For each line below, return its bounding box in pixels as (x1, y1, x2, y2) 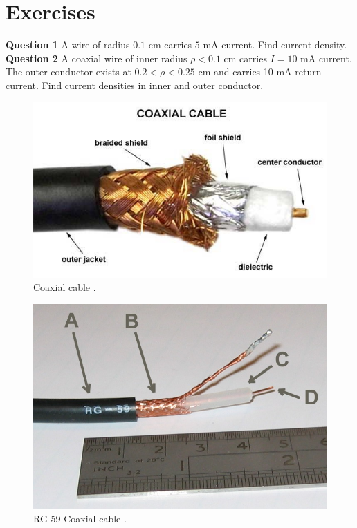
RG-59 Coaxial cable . (33, 511, 127, 526)
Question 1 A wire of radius (6, 37, 130, 52)
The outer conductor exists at (6, 64, 131, 79)
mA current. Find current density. (203, 37, 347, 52)
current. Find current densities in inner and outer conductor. (6, 77, 264, 92)
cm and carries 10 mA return (198, 64, 322, 79)
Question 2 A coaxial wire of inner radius (6, 50, 187, 65)
